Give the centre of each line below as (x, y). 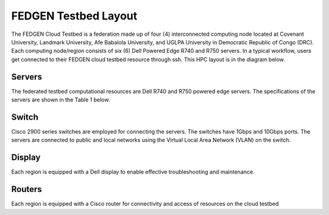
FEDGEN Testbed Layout (74, 16)
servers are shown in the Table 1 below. (61, 100)
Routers (27, 189)
